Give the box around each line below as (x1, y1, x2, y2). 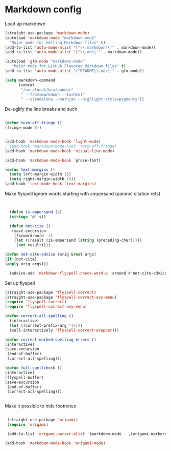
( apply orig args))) (5, 261, 49, 266)
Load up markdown (5, 21, 46, 27)
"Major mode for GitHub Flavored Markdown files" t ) (11, 64, 126, 69)
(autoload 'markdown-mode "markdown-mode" (5, 35, 96, 41)
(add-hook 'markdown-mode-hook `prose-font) (5, 158, 101, 163)
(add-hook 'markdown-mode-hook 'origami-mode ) (5, 440, 106, 446)
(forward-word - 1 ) (14, 233, 53, 238)
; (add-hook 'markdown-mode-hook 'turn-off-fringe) (5, 144, 117, 149)
